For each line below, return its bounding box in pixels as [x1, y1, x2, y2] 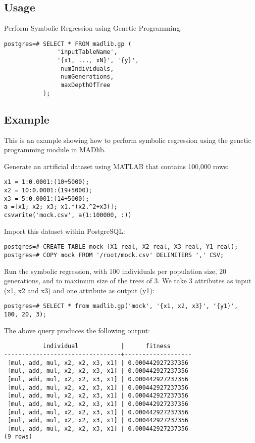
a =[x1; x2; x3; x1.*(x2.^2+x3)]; [4, 203, 118, 211]
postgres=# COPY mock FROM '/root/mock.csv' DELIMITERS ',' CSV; [4, 251, 224, 259]
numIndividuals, [60, 65, 114, 72]
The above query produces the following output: [4, 325, 150, 335]
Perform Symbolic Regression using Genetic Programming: [4, 23, 182, 33]
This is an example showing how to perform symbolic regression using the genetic [4, 134, 252, 145]
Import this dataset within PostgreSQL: [4, 225, 125, 236]
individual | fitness [43, 343, 171, 350]
